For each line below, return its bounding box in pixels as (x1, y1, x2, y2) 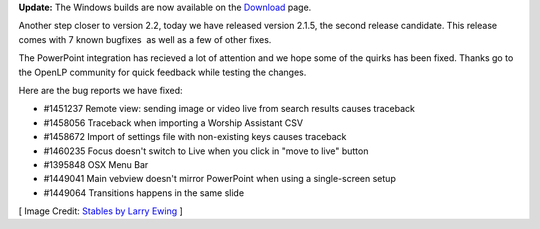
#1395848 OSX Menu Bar (43, 158, 149, 170)
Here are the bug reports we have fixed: (18, 84, 184, 96)
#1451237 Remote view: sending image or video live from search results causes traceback (43, 103, 415, 115)
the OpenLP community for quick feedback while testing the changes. (18, 66, 307, 78)
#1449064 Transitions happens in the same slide (43, 186, 245, 199)
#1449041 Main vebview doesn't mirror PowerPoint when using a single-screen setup (43, 173, 397, 185)
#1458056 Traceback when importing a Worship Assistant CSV (43, 116, 304, 129)
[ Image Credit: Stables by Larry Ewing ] (18, 205, 184, 217)
